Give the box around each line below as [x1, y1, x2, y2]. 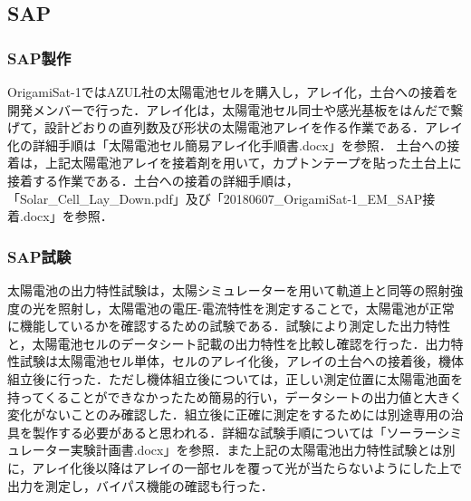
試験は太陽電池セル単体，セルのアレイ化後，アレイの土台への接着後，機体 [19, 352, 464, 371]
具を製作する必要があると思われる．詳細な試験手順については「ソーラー [7, 422, 437, 441]
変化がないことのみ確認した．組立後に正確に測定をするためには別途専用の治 [7, 405, 464, 424]
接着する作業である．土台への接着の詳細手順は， [7, 170, 299, 189]
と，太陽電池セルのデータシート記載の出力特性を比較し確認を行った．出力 [7, 333, 451, 352]
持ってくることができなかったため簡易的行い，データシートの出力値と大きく [7, 387, 463, 406]
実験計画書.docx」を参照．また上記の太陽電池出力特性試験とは [70, 440, 443, 459]
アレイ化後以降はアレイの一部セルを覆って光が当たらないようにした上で [32, 458, 463, 477]
